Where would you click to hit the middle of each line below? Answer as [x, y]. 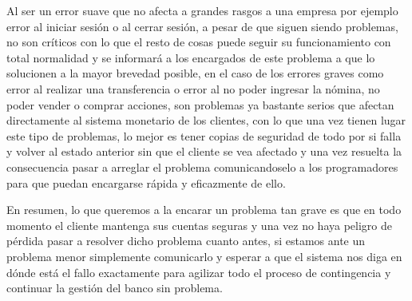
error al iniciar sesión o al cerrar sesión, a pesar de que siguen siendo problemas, [202, 26]
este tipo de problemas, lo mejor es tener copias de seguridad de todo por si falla [204, 135]
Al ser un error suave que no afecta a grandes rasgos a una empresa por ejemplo [202, 10]
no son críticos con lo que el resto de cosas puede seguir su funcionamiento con [199, 42]
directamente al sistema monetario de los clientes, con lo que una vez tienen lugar [206, 120]
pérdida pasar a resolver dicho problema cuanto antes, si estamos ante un [186, 241]
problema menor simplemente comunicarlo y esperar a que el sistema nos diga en [204, 256]
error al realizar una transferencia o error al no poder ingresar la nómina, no [193, 88]
